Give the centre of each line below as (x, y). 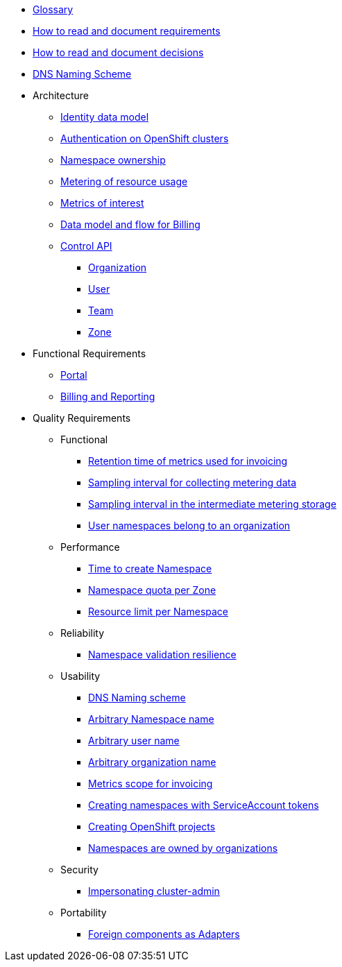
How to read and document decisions (118, 52)
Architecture (61, 95)
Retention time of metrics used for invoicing (188, 461)
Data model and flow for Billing (130, 224)
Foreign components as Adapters (164, 934)
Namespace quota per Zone (152, 590)
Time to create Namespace (150, 568)
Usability (80, 676)
